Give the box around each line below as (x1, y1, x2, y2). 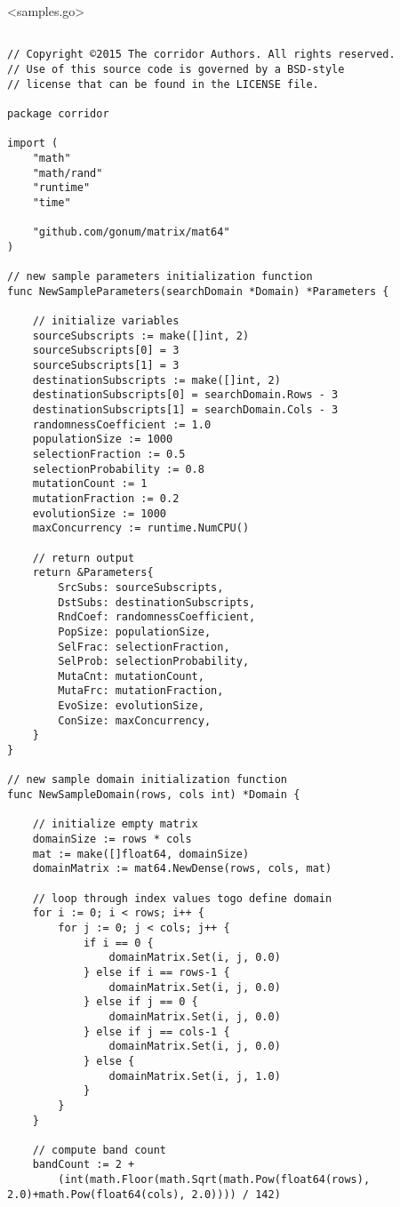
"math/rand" (32, 166, 103, 180)
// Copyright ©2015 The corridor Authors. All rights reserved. (7, 48, 396, 61)
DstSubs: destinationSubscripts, (58, 596, 256, 609)
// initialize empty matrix (32, 818, 198, 831)
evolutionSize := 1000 (32, 507, 166, 520)
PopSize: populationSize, (58, 625, 212, 638)
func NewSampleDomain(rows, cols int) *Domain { (7, 788, 300, 802)
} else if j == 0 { (83, 995, 198, 1009)
